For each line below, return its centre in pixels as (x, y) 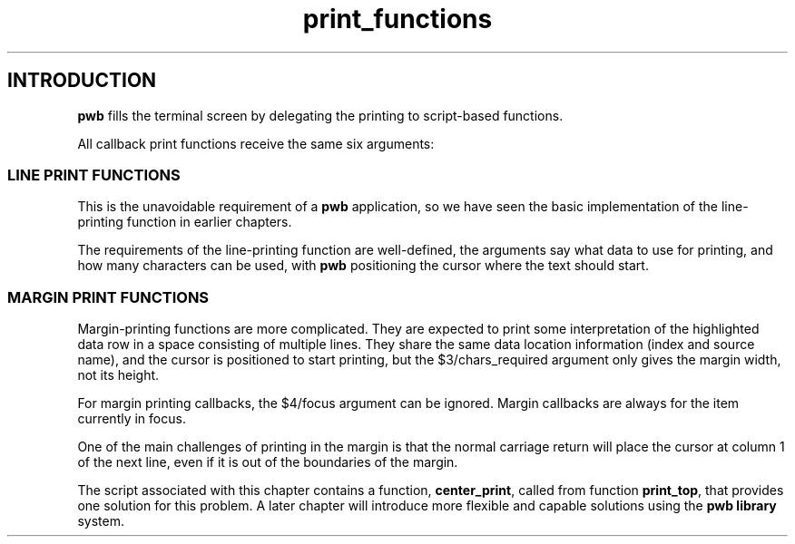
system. (101, 521)
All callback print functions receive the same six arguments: (256, 143)
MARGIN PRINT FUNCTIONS (108, 297)
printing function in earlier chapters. (185, 222)
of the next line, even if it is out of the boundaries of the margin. (268, 462)
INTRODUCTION (82, 81)
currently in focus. (132, 419)
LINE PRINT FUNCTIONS (94, 175)
